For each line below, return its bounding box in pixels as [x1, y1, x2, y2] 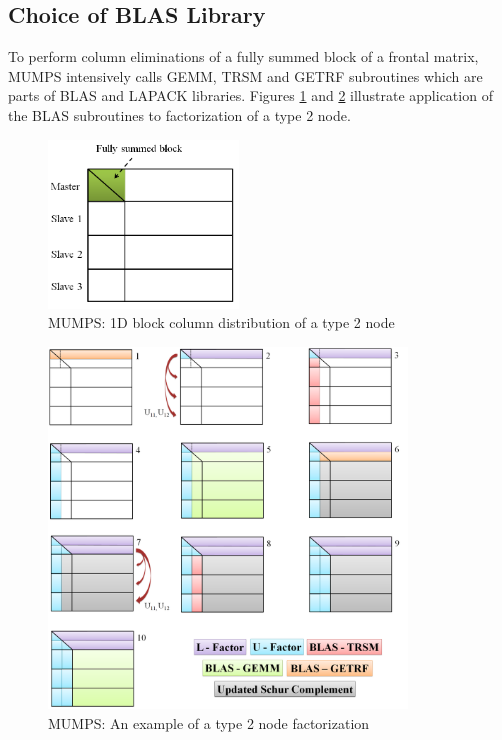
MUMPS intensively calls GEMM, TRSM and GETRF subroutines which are [8, 65, 483, 86]
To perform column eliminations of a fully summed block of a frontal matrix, [8, 46, 479, 67]
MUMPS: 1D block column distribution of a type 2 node [48, 312, 395, 333]
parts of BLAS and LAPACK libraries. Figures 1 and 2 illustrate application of [8, 85, 493, 106]
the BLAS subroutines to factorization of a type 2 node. [8, 104, 351, 125]
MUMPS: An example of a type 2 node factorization [48, 712, 370, 733]
